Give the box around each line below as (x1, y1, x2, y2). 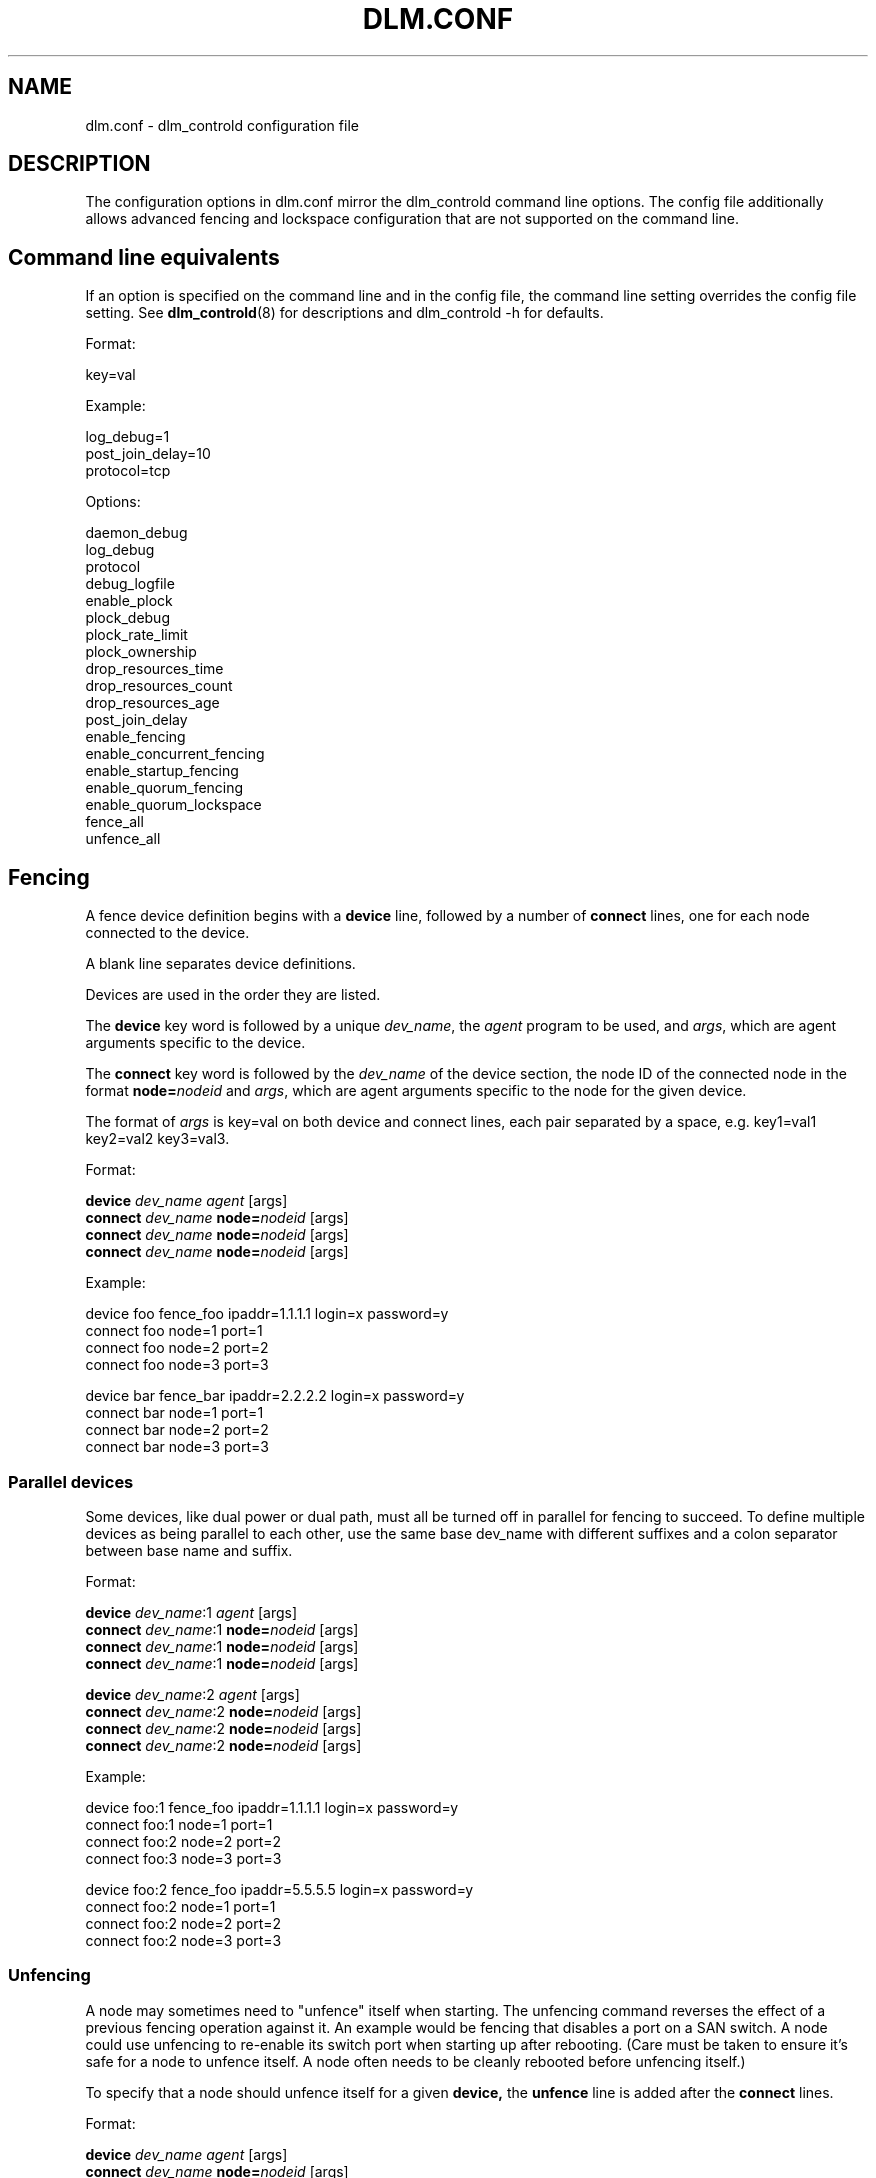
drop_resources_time (85, 660, 224, 678)
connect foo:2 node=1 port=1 (85, 1897, 276, 1915)
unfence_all (85, 830, 161, 848)
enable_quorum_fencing (85, 779, 244, 797)
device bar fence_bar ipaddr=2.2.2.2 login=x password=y (85, 1387, 465, 1405)
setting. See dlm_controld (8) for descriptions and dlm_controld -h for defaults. (85, 304, 604, 322)
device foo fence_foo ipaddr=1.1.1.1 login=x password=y (85, 1305, 449, 1323)
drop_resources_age (85, 694, 220, 712)
